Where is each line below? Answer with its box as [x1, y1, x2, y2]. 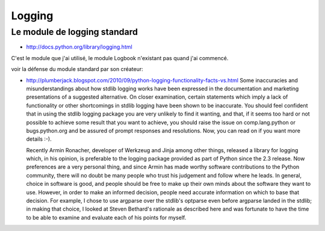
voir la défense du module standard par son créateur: [11, 66, 144, 73]
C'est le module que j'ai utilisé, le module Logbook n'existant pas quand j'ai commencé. [11, 54, 229, 61]
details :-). [26, 135, 52, 143]
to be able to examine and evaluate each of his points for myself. [26, 214, 187, 221]
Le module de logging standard [11, 26, 138, 37]
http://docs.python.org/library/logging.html [26, 43, 132, 51]
